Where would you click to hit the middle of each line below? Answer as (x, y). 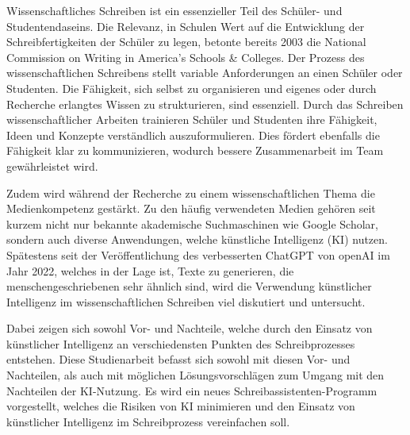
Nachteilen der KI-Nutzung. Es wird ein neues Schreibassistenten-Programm (192, 390)
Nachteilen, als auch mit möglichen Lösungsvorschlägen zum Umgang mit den (195, 375)
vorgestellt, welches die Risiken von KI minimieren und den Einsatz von (181, 406)
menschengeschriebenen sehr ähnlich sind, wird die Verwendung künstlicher (189, 286)
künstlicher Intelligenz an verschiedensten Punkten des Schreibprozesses (181, 343)
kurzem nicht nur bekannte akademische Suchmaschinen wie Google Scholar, (192, 223)
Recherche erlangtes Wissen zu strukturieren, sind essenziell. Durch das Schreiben (205, 104)
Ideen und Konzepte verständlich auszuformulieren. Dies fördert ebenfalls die (193, 135)
